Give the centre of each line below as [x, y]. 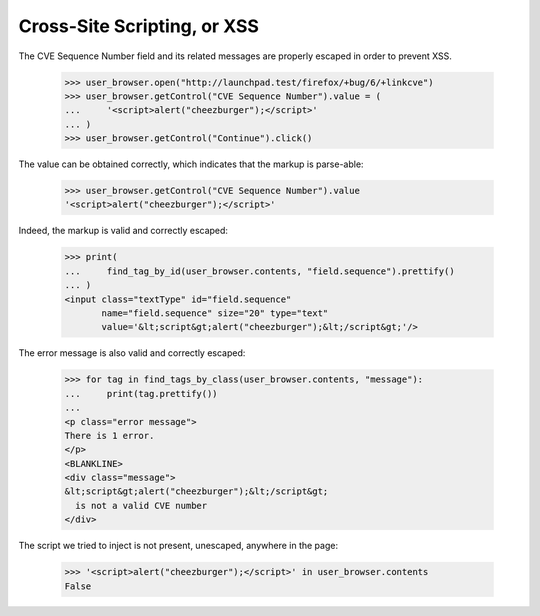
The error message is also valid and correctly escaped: [132, 353]
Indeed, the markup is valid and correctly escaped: [123, 231]
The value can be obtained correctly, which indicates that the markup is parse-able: [191, 164]
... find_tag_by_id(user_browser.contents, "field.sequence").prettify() [259, 271]
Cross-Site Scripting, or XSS [139, 26]
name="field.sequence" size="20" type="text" [215, 313]
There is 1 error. [109, 435]
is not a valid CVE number [141, 505]
